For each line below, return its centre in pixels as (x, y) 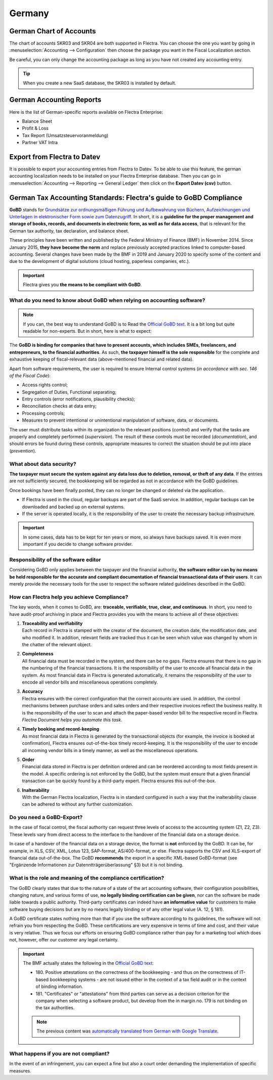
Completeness (38, 654)
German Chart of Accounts (53, 31)
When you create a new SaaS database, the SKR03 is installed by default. (100, 83)
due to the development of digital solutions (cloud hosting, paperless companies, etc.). (100, 261)
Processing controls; (43, 413)
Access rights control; (45, 385)
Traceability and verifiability (52, 623)
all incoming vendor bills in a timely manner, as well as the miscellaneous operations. (110, 750)
